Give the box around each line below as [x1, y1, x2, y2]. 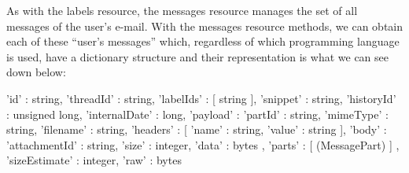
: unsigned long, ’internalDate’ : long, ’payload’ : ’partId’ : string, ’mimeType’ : [6, 105, 389, 122]
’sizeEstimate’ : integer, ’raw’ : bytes [6, 152, 182, 168]
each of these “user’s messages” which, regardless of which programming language [6, 33, 400, 50]
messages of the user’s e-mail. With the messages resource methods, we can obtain [6, 17, 403, 34]
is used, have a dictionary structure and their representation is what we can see [6, 48, 389, 64]
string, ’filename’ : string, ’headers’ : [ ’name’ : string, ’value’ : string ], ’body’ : [6, 121, 387, 138]
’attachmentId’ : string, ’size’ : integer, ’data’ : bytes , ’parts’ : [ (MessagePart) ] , [6, 136, 400, 153]
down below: [6, 64, 66, 80]
